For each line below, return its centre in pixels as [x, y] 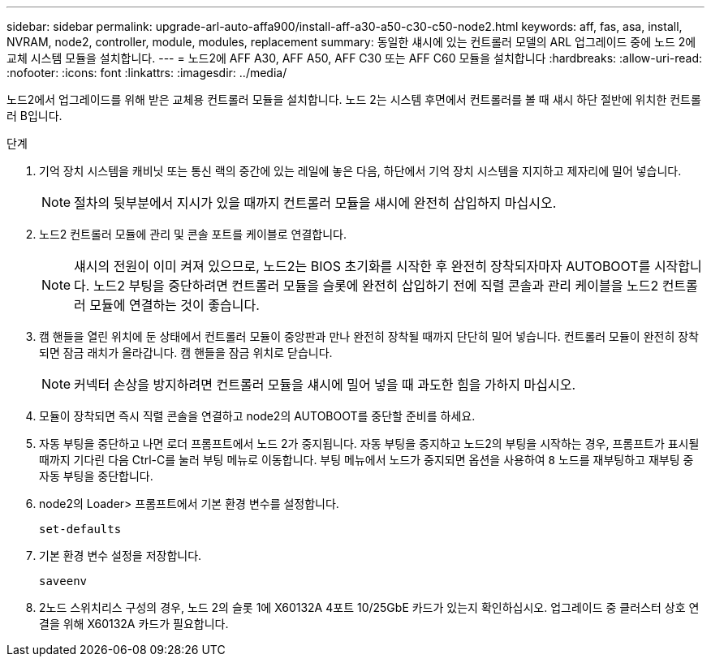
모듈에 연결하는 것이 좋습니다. [175, 305]
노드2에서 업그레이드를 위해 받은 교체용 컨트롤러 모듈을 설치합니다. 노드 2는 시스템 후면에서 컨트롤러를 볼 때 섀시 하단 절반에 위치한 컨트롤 [354, 99]
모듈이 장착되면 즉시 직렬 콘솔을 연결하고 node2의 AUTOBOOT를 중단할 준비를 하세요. [257, 416]
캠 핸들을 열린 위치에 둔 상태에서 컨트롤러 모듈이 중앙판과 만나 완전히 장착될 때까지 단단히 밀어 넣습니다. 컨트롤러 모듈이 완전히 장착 [369, 336]
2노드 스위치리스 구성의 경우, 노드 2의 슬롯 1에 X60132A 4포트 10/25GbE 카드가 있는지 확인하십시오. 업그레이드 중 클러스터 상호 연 [369, 607]
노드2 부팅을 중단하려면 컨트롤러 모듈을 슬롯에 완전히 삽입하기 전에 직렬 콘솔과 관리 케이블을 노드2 [376, 286]
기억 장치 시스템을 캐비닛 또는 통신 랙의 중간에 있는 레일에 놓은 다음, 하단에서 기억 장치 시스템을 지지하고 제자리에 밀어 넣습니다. [360, 171]
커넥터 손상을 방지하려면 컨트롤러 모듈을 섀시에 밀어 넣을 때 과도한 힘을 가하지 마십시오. [325, 385]
